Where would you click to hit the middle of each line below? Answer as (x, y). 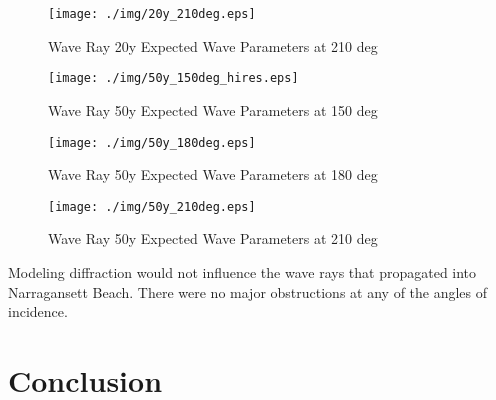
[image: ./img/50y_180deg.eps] (152, 142)
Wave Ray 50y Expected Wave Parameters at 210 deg (213, 238)
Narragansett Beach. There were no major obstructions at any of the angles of (248, 291)
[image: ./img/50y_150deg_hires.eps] (173, 78)
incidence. (38, 311)
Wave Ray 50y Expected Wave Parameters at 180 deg (213, 174)
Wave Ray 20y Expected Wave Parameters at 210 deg (213, 45)
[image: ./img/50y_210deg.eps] (152, 206)
